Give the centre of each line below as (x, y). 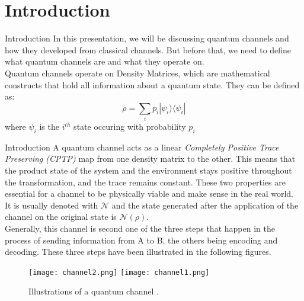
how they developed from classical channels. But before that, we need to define (148, 49)
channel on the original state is (61, 217)
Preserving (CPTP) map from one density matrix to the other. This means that (150, 158)
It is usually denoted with (52, 205)
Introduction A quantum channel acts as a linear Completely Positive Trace (142, 147)
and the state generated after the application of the (205, 205)
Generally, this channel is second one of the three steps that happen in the (140, 228)
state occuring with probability (130, 127)
